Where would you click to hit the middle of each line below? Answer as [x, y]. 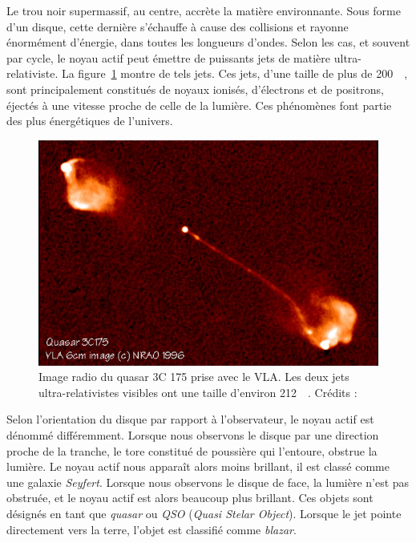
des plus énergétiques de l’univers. [90, 121]
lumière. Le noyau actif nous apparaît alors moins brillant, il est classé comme [198, 466]
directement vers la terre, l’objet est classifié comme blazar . [151, 529]
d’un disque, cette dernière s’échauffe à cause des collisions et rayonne [178, 26]
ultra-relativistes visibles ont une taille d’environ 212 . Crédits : [198, 392]
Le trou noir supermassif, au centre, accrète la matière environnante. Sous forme [204, 10]
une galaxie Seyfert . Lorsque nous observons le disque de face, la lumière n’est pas [208, 482]
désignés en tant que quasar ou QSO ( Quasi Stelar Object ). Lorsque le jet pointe [204, 513]
